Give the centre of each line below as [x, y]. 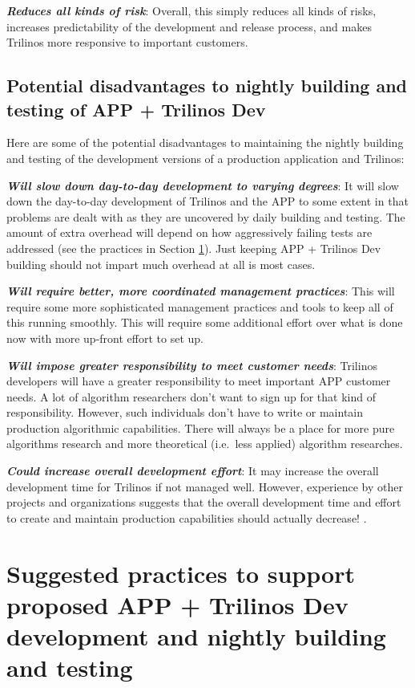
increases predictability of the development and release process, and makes [189, 26]
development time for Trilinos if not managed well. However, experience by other [205, 486]
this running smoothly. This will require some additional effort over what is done [205, 322]
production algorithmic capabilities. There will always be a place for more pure [201, 427]
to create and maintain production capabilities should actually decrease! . [187, 517]
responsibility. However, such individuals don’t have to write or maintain [185, 412]
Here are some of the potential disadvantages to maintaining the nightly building [205, 142]
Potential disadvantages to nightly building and [207, 85]
